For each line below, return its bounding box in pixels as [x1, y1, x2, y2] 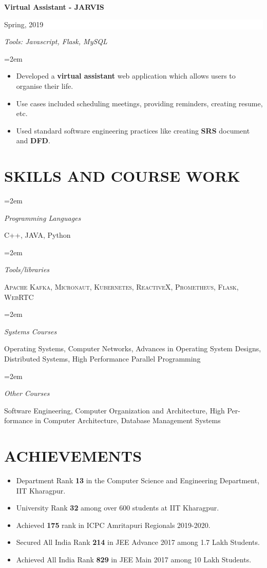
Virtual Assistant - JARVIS [4, 2, 104, 12]
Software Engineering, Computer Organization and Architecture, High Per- [4, 405, 240, 415]
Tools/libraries [4, 264, 50, 275]
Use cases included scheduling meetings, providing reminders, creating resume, [16, 98, 263, 108]
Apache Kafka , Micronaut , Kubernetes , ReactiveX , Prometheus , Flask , [4, 281, 239, 292]
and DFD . [16, 135, 50, 146]
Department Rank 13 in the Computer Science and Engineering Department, [16, 475, 260, 486]
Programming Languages [4, 212, 81, 223]
